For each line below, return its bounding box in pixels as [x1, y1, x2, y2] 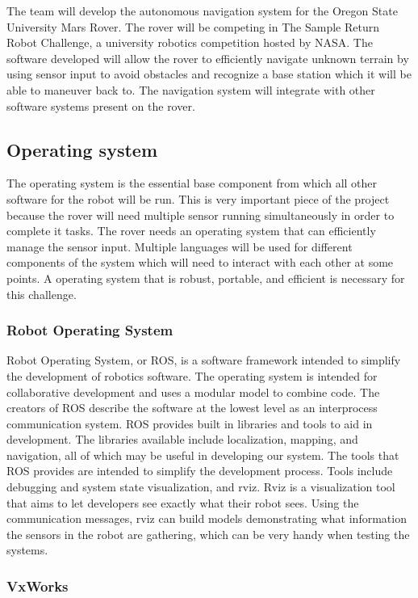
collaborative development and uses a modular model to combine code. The [6, 383, 380, 400]
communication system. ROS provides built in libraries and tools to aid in [6, 415, 373, 432]
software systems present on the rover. [6, 97, 195, 114]
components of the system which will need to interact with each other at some [6, 254, 394, 271]
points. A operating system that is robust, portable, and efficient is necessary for [6, 269, 405, 286]
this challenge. [6, 285, 77, 302]
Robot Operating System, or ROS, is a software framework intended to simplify [6, 352, 401, 368]
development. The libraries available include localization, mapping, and [6, 431, 358, 448]
